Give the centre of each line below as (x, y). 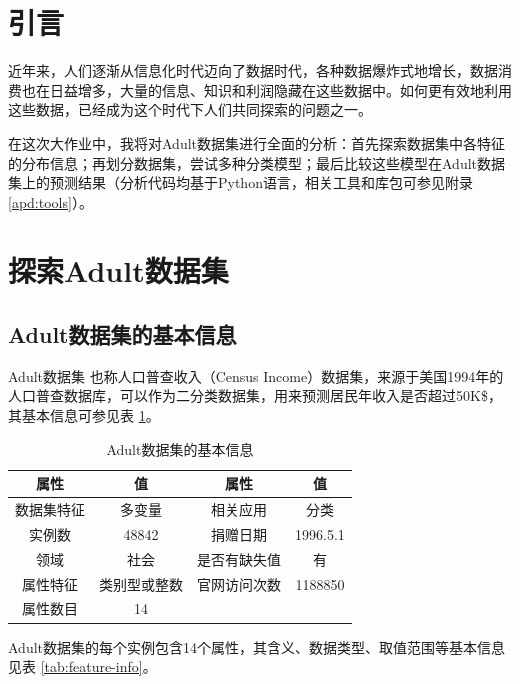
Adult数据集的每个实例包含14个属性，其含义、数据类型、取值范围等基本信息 (257, 646)
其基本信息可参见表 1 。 (84, 415)
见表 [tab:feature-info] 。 (82, 666)
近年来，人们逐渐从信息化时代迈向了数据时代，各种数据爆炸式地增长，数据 (253, 70)
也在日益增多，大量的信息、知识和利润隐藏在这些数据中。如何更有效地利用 (266, 89)
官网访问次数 (239, 583)
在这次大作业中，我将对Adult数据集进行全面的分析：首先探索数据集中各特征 (257, 142)
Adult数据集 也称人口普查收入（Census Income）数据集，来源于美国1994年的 (256, 375)
